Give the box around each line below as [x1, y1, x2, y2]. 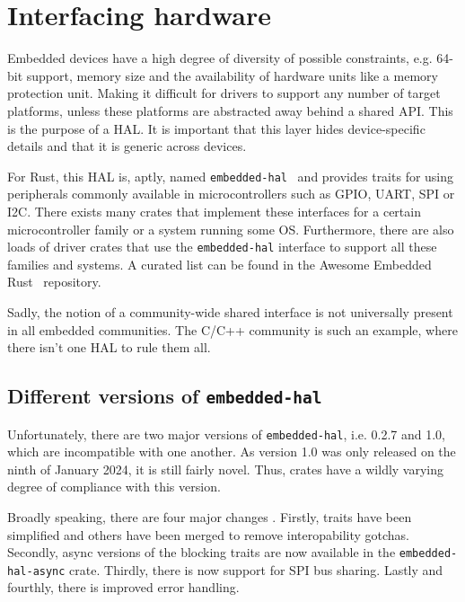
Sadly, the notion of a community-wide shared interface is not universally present [7, 302, 453, 321]
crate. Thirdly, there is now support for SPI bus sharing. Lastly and [69, 560, 443, 579]
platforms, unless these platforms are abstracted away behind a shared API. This [7, 101, 453, 120]
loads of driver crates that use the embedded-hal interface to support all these [7, 237, 437, 256]
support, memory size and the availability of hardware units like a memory [26, 66, 438, 84]
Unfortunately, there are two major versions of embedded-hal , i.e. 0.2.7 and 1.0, [7, 424, 446, 443]
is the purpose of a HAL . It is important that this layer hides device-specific [7, 119, 426, 137]
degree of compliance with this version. [7, 477, 221, 496]
